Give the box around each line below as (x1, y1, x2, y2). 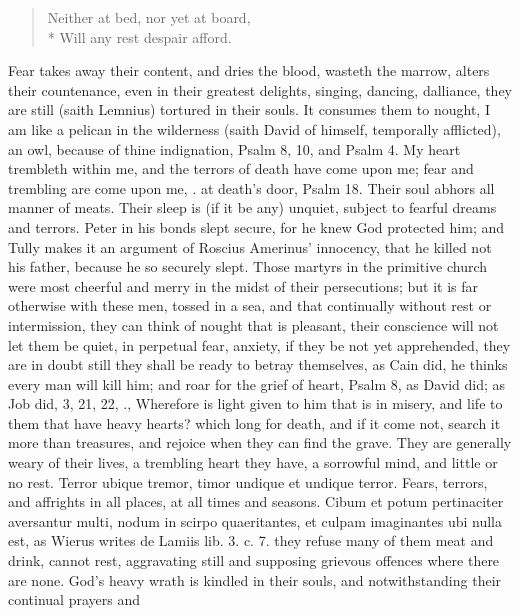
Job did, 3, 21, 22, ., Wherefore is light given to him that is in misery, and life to (8, 393, 503, 414)
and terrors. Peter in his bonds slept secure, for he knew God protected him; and (8, 216, 505, 237)
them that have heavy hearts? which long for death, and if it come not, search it (8, 412, 501, 433)
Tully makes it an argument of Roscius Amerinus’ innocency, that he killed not (8, 236, 492, 257)
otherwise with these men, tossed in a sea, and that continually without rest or (8, 295, 492, 316)
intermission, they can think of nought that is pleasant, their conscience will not (8, 314, 499, 335)
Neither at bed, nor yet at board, (47, 7, 251, 27)
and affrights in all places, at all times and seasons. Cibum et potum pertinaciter (8, 491, 504, 512)
